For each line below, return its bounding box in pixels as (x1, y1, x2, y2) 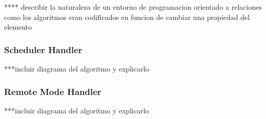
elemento (4, 21, 32, 32)
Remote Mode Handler (4, 85, 101, 98)
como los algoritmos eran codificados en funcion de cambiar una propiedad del (4, 11, 250, 22)
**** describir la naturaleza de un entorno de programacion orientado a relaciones (4, 2, 262, 12)
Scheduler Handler (4, 43, 83, 56)
